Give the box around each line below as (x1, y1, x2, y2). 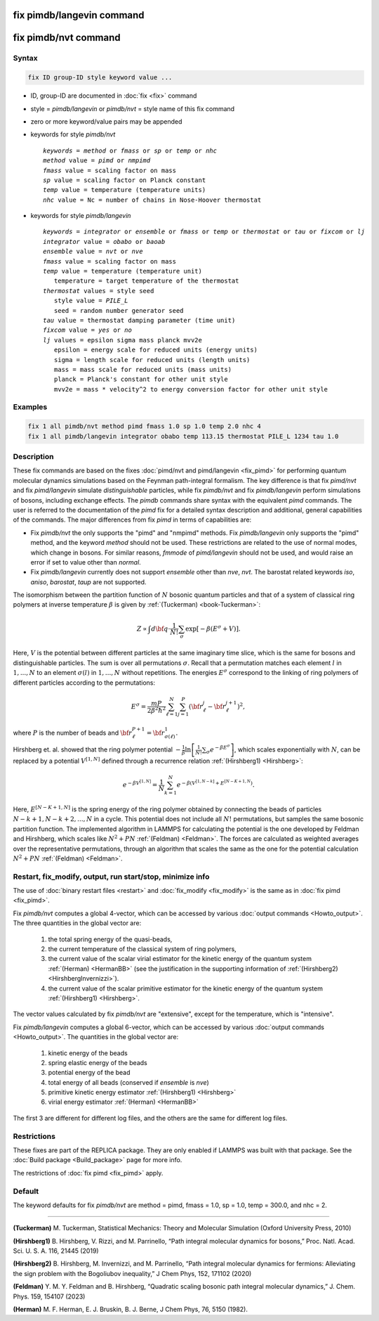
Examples (13, 402, 48, 412)
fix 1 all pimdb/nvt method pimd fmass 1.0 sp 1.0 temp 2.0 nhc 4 (27, 423, 261, 430)
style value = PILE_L (53, 297, 128, 305)
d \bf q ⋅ (151, 624, 171, 633)
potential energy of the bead (48, 1069, 131, 1077)
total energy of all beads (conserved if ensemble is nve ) (48, 1078, 210, 1086)
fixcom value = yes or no (43, 326, 133, 334)
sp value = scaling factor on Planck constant (43, 176, 206, 184)
